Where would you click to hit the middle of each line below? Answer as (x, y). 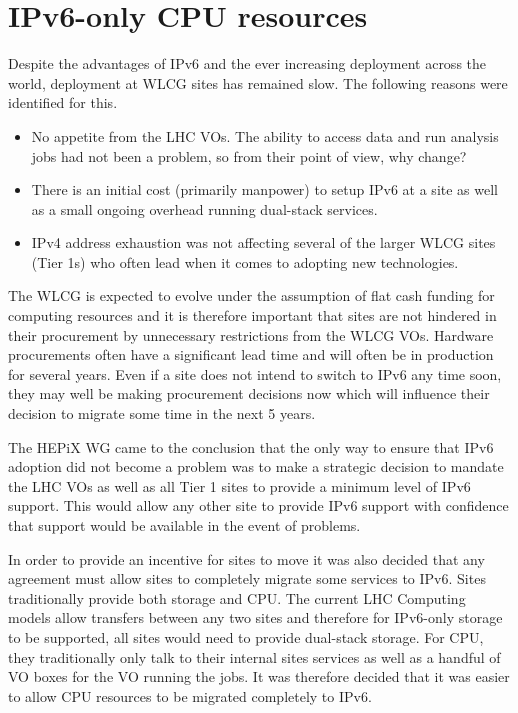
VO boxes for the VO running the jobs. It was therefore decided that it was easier (259, 676)
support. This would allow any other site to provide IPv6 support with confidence (258, 505)
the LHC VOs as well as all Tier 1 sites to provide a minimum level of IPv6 (239, 485)
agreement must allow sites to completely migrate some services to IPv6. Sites (247, 578)
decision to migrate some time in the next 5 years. (162, 413)
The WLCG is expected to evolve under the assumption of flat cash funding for (251, 295)
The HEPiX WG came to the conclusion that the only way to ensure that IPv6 (251, 446)
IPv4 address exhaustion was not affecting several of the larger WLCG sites (263, 242)
